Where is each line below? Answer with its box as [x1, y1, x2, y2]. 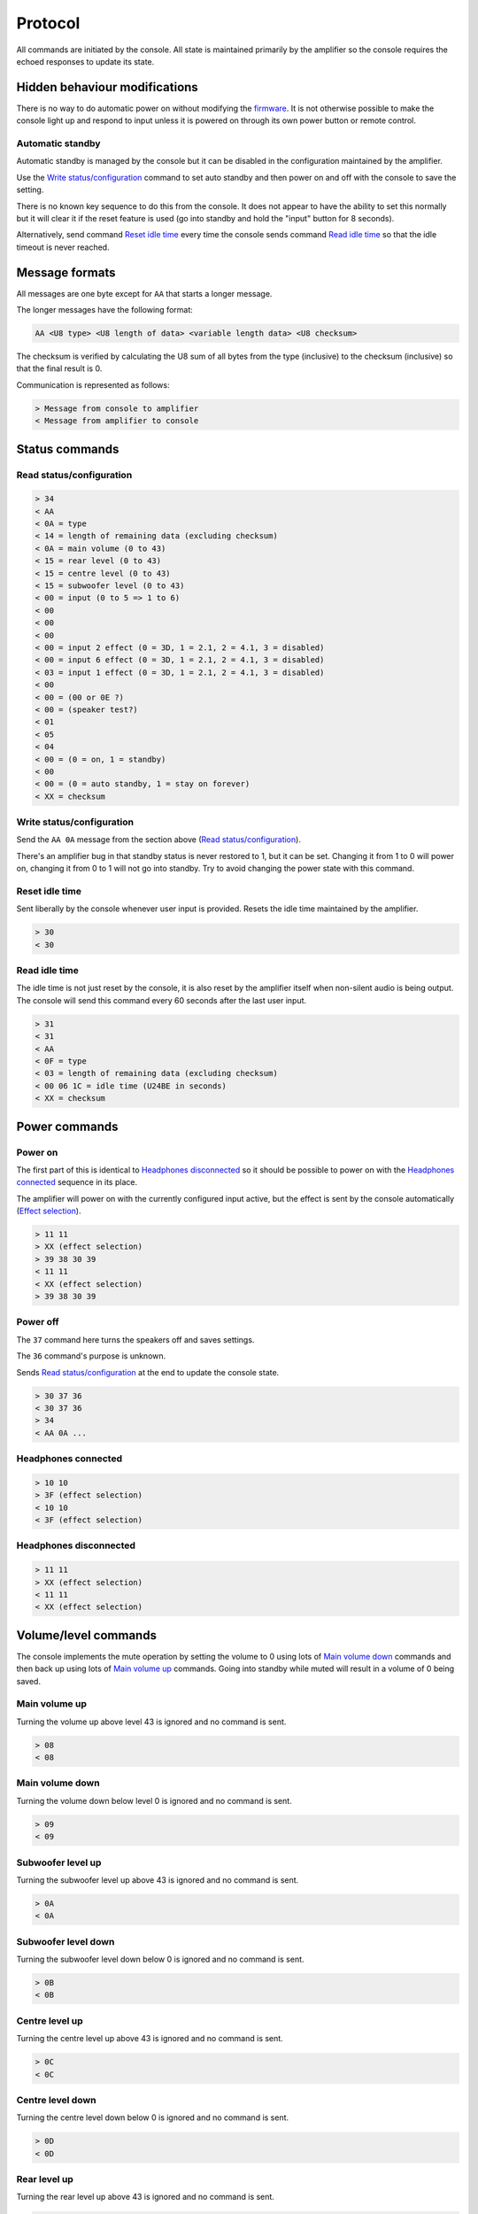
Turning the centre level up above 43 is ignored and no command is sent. [16, 2033, 283, 2044]
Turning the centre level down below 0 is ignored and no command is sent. [16, 2112, 289, 2123]
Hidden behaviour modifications [16, 80, 198, 95]
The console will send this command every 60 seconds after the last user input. [16, 995, 307, 1005]
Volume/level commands [16, 1628, 157, 1643]
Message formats [16, 265, 116, 280]
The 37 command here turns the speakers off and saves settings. [16, 1334, 255, 1345]
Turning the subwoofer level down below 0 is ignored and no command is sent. [16, 1954, 305, 1965]
